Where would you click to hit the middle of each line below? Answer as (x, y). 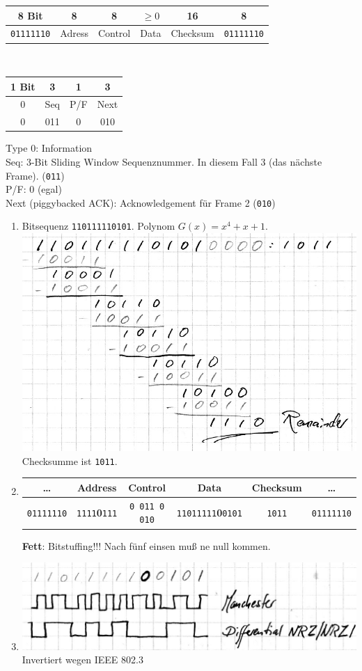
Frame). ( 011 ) (35, 175)
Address (97, 487)
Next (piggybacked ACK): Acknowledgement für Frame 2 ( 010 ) (141, 202)
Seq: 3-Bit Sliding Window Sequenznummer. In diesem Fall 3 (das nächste (164, 161)
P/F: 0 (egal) (34, 189)
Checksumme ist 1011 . (70, 460)
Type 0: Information (49, 148)
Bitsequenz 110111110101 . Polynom (99, 226)
